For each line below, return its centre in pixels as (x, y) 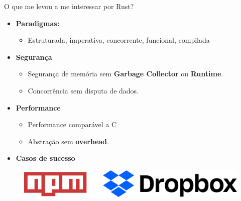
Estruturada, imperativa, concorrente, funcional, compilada (119, 40)
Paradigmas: (38, 23)
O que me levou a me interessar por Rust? (69, 6)
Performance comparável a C (72, 124)
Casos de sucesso (45, 158)
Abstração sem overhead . (68, 141)
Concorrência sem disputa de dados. (83, 90)
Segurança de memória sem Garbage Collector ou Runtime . (126, 74)
